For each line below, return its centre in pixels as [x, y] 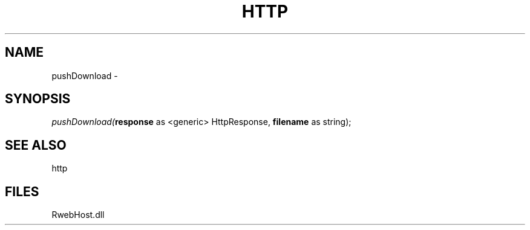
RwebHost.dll [78, 215]
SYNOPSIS [38, 99]
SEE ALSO [36, 145]
